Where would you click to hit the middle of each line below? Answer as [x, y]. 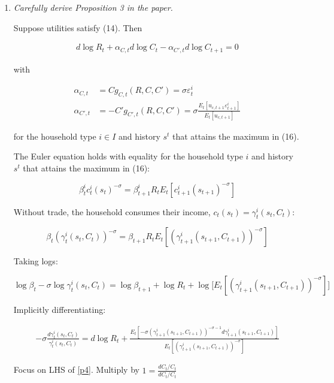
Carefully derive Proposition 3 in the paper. [93, 7]
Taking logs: [36, 261]
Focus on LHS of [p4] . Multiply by [76, 370]
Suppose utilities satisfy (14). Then [78, 27]
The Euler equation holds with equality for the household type [128, 156]
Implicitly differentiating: [60, 309]
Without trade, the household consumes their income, [112, 211]
